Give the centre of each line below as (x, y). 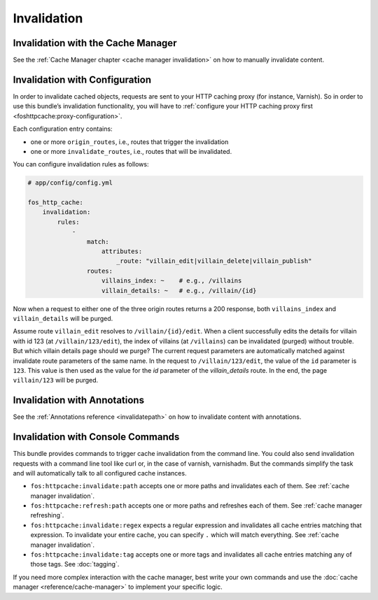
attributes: (122, 251)
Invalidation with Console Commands (96, 437)
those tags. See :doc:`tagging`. (75, 564)
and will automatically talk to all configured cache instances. (100, 473)
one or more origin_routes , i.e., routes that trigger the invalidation (129, 142)
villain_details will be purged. (63, 318)
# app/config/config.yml (70, 183)
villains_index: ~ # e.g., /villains (172, 281)
